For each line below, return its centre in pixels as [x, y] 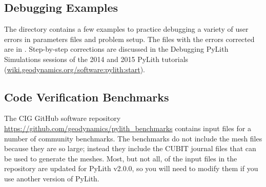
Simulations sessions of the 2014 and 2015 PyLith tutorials [96, 59]
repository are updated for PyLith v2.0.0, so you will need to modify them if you [131, 168]
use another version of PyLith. [52, 178]
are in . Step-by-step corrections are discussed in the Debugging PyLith [116, 49]
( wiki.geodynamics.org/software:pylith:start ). [75, 69]
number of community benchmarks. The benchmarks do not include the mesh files [133, 138]
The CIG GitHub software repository [63, 118]
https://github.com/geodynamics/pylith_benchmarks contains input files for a [128, 128]
